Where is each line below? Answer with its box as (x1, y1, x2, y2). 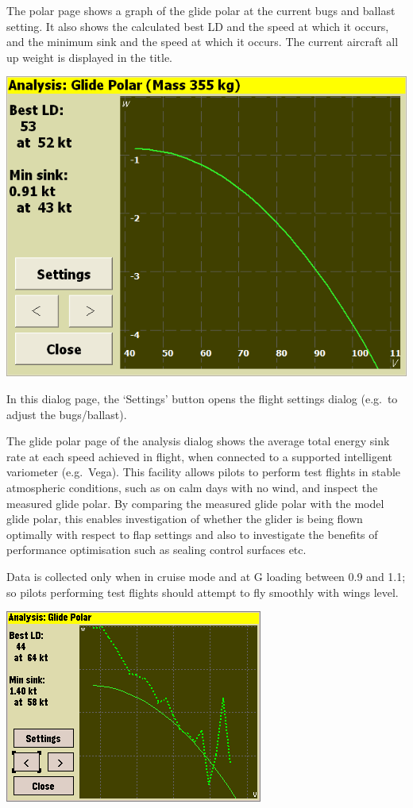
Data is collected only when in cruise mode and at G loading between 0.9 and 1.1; (6, 568, 406, 584)
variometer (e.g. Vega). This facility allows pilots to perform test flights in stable (6, 464, 401, 480)
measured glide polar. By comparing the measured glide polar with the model (6, 494, 384, 511)
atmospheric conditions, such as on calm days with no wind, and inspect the (6, 479, 378, 495)
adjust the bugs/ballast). (6, 406, 127, 422)
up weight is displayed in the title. (6, 48, 172, 65)
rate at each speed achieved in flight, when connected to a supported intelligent (6, 448, 392, 464)
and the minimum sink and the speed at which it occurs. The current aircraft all (6, 33, 399, 50)
